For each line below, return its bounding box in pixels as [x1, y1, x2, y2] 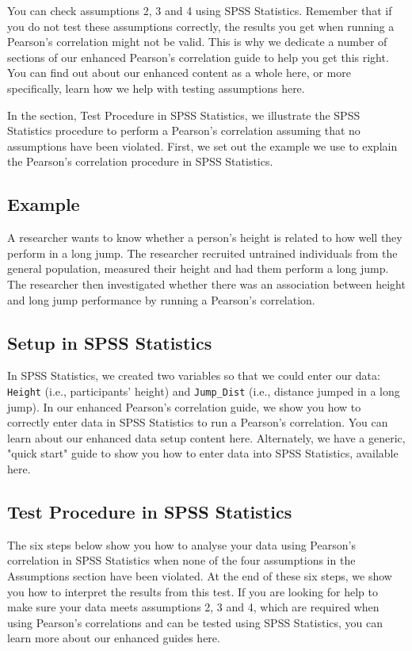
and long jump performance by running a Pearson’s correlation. [7, 291, 315, 308]
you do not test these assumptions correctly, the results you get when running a [7, 17, 395, 34]
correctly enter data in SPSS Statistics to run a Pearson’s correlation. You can [7, 414, 388, 431]
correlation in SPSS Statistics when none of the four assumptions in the [7, 552, 356, 569]
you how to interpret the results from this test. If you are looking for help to [7, 583, 378, 599]
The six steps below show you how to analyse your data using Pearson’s [7, 536, 356, 553]
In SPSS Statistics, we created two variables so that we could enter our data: [7, 367, 380, 384]
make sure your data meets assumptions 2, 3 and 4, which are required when [7, 599, 380, 615]
